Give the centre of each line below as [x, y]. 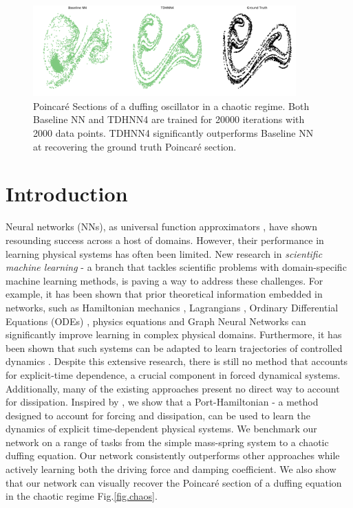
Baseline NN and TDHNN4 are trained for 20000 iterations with [169, 119]
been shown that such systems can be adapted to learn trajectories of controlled [174, 347]
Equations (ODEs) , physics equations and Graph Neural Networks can [156, 321]
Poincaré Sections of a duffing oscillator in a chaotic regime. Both [171, 106]
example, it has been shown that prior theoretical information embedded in [164, 294]
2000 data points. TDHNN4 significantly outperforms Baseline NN [173, 133]
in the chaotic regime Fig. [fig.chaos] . [82, 496]
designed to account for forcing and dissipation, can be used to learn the [158, 415]
